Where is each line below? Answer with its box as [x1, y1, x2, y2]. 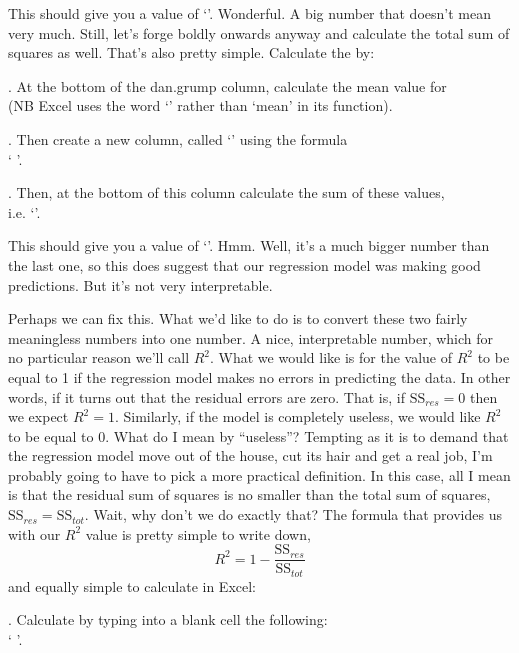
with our [8, 523, 61, 544]
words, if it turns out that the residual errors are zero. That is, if [8, 386, 405, 407]
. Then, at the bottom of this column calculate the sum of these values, [8, 182, 445, 203]
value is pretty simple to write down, [85, 523, 311, 544]
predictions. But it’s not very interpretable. [8, 274, 273, 295]
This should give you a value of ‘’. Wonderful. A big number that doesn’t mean [8, 3, 491, 23]
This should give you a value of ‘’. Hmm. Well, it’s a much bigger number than [8, 235, 490, 256]
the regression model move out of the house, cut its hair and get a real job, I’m [8, 445, 493, 466]
